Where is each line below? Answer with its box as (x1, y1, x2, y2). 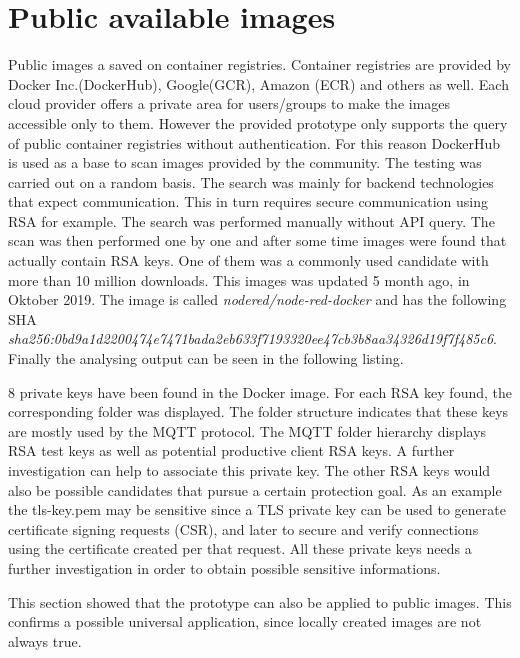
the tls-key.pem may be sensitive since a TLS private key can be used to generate (8, 499, 506, 520)
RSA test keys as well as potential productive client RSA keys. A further (8, 440, 455, 461)
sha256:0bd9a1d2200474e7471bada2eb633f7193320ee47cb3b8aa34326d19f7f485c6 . (8, 328, 497, 349)
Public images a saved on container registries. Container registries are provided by (8, 54, 512, 75)
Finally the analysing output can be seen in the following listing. (8, 348, 404, 369)
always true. (8, 630, 82, 651)
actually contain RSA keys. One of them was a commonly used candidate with (8, 250, 489, 271)
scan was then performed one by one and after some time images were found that (8, 230, 507, 251)
